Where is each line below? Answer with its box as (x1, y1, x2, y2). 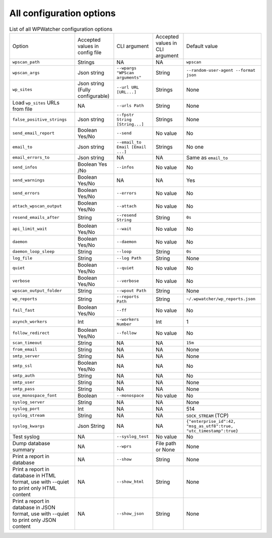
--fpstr (116, 112, 134, 117)
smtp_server (12, 354, 40, 359)
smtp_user (12, 379, 35, 385)
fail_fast (12, 308, 35, 313)
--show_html (116, 479, 144, 484)
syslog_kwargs (12, 423, 45, 429)
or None (155, 446, 175, 453)
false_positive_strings (12, 117, 67, 122)
